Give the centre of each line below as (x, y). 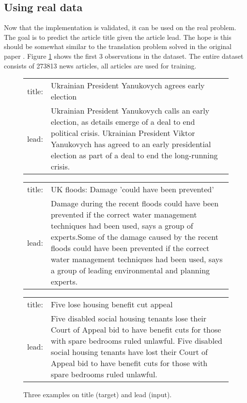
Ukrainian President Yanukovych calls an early (130, 111)
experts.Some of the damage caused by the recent (134, 237)
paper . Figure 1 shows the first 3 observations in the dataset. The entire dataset (124, 56)
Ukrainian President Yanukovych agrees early (128, 85)
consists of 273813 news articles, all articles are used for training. (100, 65)
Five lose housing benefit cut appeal (112, 304)
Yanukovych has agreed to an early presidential (131, 144)
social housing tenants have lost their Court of (129, 352)
